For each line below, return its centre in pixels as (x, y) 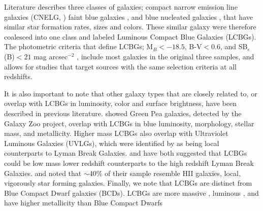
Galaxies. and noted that (43, 173)
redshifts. (18, 76)
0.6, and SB (229, 46)
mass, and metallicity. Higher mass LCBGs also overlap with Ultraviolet (116, 133)
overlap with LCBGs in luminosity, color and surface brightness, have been (120, 103)
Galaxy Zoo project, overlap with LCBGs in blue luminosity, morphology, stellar (129, 123)
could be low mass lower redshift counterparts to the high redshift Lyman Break (129, 163)
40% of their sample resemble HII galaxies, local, (165, 173)
